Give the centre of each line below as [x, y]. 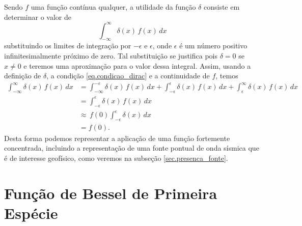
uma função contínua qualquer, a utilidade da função [113, 7]
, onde [162, 46]
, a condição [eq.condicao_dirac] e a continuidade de [128, 76]
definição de [23, 76]
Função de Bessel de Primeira [111, 193]
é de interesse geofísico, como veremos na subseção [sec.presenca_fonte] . [116, 158]
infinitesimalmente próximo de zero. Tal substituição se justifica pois [111, 56]
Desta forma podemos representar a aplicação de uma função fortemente [117, 138]
